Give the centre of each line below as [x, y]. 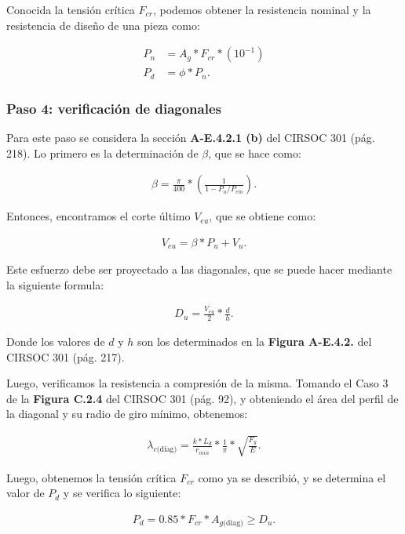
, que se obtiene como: [263, 216]
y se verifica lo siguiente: [122, 493]
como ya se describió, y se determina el [292, 477]
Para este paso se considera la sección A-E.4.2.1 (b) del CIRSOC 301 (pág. [191, 137]
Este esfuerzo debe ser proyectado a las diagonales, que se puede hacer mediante [199, 269]
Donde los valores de [56, 341]
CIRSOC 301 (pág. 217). [66, 356]
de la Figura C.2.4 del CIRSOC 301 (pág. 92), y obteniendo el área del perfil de [202, 398]
